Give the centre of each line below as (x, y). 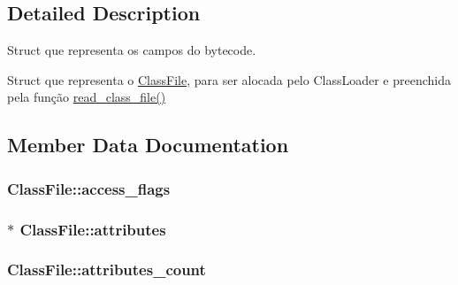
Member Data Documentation (148, 145)
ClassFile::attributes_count (107, 270)
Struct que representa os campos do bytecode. (132, 50)
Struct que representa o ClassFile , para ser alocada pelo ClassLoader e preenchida (229, 79)
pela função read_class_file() (87, 97)
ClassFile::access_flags (89, 188)
